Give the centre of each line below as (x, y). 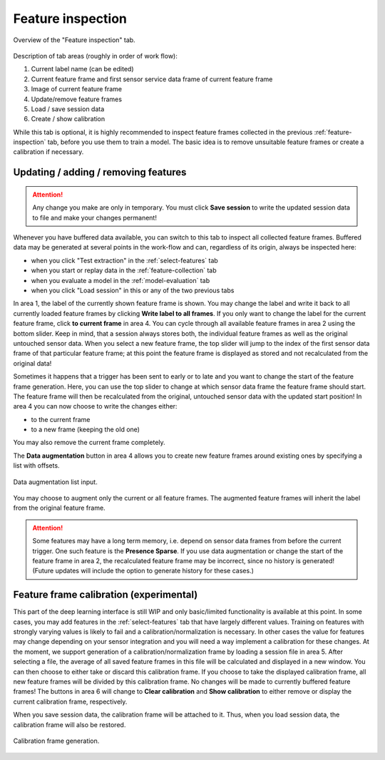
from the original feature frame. (60, 508)
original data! (32, 363)
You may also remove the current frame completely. (89, 443)
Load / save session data (68, 109)
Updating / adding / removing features (100, 172)
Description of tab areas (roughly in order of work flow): (95, 56)
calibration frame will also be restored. (70, 724)
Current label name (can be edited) (83, 69)
